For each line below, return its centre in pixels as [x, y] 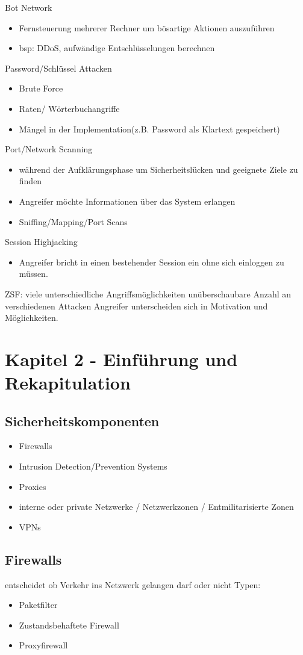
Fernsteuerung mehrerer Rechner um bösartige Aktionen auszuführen [147, 27]
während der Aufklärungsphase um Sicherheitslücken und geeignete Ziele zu [158, 169]
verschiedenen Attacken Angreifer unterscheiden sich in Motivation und [136, 306]
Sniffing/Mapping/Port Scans [73, 221]
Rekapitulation [68, 383]
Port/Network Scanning [49, 149]
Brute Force [41, 88]
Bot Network [29, 7]
